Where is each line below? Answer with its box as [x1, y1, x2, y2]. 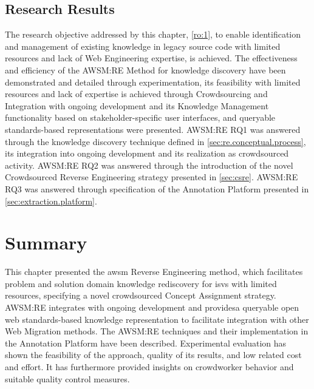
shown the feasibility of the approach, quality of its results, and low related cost [5, 348, 302, 361]
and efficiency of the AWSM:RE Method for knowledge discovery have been [5, 63, 286, 76]
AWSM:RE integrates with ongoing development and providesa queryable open [5, 301, 299, 314]
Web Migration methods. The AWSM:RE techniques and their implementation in [5, 325, 309, 337]
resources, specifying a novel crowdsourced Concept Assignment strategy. [5, 289, 276, 302]
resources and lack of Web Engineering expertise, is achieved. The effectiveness [5, 52, 298, 64]
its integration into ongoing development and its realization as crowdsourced [5, 147, 289, 160]
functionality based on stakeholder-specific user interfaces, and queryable [5, 111, 276, 124]
